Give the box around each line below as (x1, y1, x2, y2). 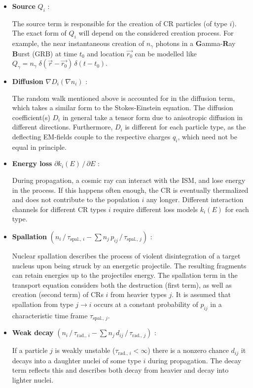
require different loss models (113, 204, 198, 214)
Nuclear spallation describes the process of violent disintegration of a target (12, 250, 241, 260)
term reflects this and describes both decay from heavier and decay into (12, 365, 229, 375)
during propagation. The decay (148, 355, 242, 365)
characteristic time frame (12, 310, 88, 320)
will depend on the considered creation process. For (78, 28, 234, 38)
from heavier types (110, 289, 167, 300)
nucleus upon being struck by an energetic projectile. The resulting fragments (12, 260, 247, 270)
